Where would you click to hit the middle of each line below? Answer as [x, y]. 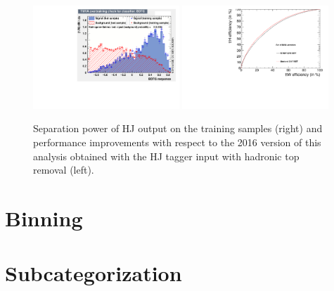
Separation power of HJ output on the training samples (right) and [178, 128]
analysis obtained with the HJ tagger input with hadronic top [166, 156]
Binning [44, 218]
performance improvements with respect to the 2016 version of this [177, 142]
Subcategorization [94, 273]
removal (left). [64, 170]
